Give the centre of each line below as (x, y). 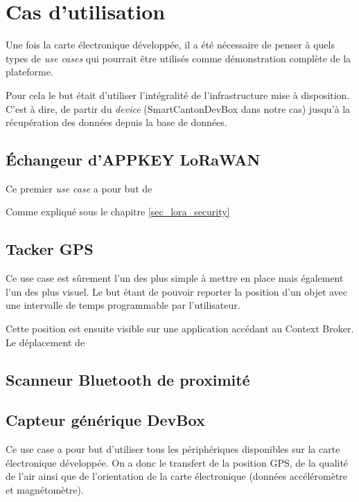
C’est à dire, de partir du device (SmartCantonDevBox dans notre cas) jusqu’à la (178, 108)
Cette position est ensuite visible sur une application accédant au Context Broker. (180, 329)
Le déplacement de (45, 342)
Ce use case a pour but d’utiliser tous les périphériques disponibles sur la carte (173, 449)
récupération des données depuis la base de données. (116, 122)
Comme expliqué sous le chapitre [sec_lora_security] (118, 212)
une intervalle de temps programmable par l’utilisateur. (123, 305)
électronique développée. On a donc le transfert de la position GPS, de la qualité (177, 462)
